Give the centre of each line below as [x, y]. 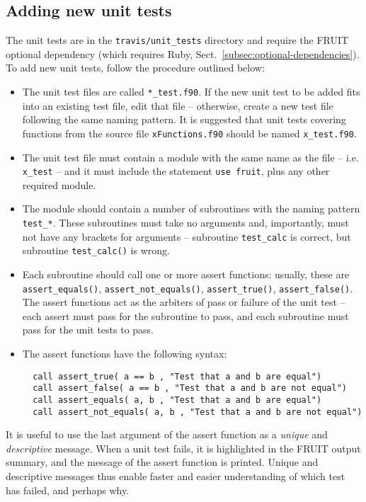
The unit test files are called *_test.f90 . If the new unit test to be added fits [191, 92]
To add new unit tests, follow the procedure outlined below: [135, 68]
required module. [59, 184]
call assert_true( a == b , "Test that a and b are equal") [177, 376]
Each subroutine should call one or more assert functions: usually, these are [186, 274]
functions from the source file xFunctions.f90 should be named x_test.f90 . [189, 133]
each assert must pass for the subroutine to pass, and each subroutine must [185, 315]
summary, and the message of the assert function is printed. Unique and [162, 462]
